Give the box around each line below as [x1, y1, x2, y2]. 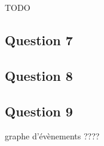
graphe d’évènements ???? [5, 130, 100, 142]
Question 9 [5, 101, 73, 120]
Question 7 [5, 30, 73, 49]
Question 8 [5, 66, 73, 84]
